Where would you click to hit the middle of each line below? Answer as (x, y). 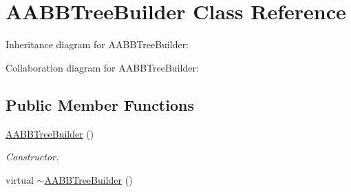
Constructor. (32, 157)
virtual (20, 179)
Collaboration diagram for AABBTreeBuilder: (102, 67)
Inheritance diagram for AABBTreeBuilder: (97, 44)
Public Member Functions (100, 104)
